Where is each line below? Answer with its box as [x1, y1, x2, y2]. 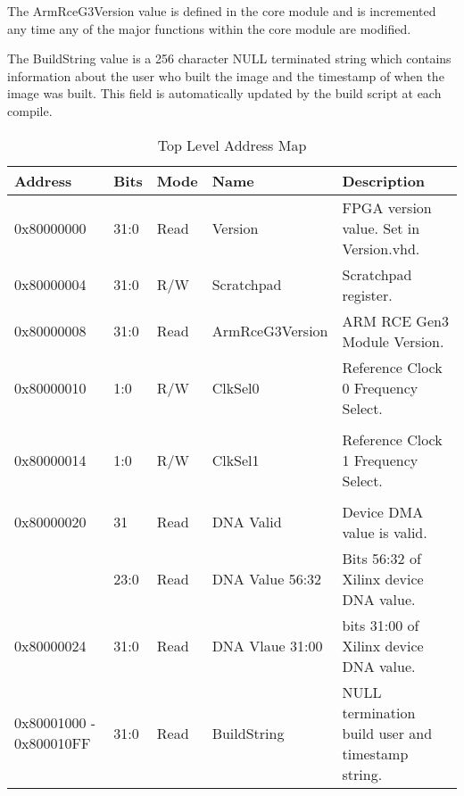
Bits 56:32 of [342, 547, 421, 568]
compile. [7, 101, 53, 120]
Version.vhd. [342, 237, 420, 259]
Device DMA [342, 501, 424, 522]
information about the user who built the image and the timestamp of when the [7, 66, 444, 85]
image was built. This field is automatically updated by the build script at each [7, 84, 442, 103]
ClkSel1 [211, 449, 260, 470]
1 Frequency [342, 449, 418, 470]
